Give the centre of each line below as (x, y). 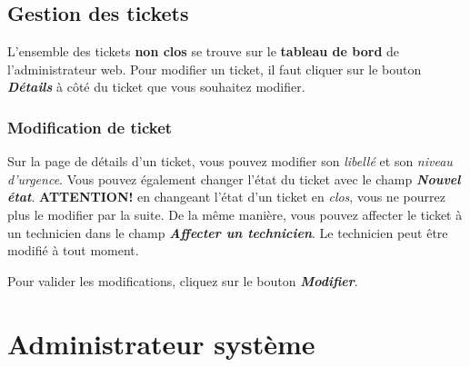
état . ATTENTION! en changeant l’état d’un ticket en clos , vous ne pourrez (226, 197)
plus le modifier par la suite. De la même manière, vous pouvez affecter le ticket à (235, 214)
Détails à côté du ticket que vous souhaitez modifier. (156, 87)
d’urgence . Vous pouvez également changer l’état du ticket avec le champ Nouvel (234, 179)
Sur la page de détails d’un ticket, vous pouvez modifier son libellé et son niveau (230, 161)
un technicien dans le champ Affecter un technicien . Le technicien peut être (228, 232)
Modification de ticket (90, 127)
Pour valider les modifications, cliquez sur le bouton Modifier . (183, 280)
